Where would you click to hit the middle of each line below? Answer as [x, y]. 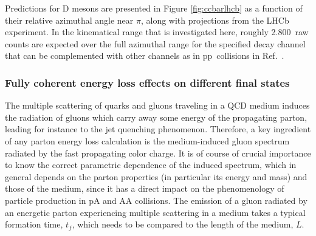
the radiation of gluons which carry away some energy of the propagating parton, [156, 117]
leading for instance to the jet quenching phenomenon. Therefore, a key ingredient [158, 129]
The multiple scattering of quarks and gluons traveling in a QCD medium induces [157, 105]
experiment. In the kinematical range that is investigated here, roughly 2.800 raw [157, 32]
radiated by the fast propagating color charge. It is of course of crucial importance [158, 153]
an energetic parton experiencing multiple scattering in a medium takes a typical [155, 212]
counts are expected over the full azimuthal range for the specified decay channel [155, 43]
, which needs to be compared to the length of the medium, [183, 224]
